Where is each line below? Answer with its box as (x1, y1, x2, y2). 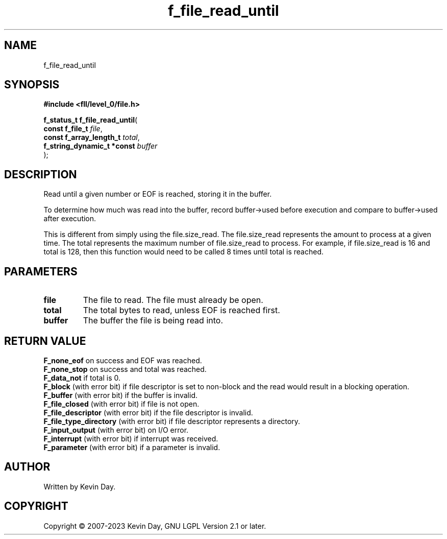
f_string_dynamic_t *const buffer (43, 142, 158, 151)
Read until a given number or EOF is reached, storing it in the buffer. (43, 190, 272, 199)
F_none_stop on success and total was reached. (43, 364, 207, 373)
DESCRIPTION (4, 168, 77, 181)
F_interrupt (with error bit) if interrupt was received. (43, 434, 218, 443)
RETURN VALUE (4, 334, 86, 347)
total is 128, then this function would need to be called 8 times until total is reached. (43, 247, 324, 256)
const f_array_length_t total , (43, 133, 140, 142)
